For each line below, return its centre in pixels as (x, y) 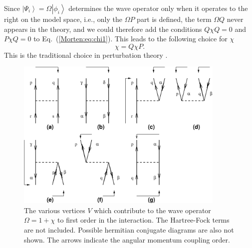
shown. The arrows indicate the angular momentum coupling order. (127, 239)
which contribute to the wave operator (152, 210)
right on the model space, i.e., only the (63, 19)
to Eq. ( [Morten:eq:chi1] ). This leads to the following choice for (130, 39)
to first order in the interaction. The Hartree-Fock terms (143, 220)
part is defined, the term (174, 19)
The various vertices (55, 210)
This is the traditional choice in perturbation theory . (86, 55)
